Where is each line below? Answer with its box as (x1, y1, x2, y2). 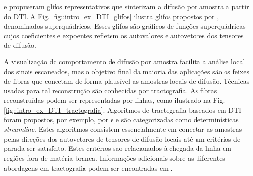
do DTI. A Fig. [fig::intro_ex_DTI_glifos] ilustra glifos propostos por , (4, 11, 219, 21)
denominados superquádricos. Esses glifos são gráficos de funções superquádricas (4, 21, 246, 31)
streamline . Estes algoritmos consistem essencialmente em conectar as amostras (4, 124, 242, 134)
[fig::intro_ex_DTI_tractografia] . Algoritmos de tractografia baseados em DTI (4, 104, 242, 115)
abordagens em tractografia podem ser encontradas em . (4, 162, 173, 173)
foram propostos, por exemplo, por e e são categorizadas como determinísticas (4, 114, 239, 124)
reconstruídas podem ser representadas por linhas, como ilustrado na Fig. (4, 95, 225, 105)
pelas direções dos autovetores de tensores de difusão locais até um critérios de (4, 133, 241, 144)
